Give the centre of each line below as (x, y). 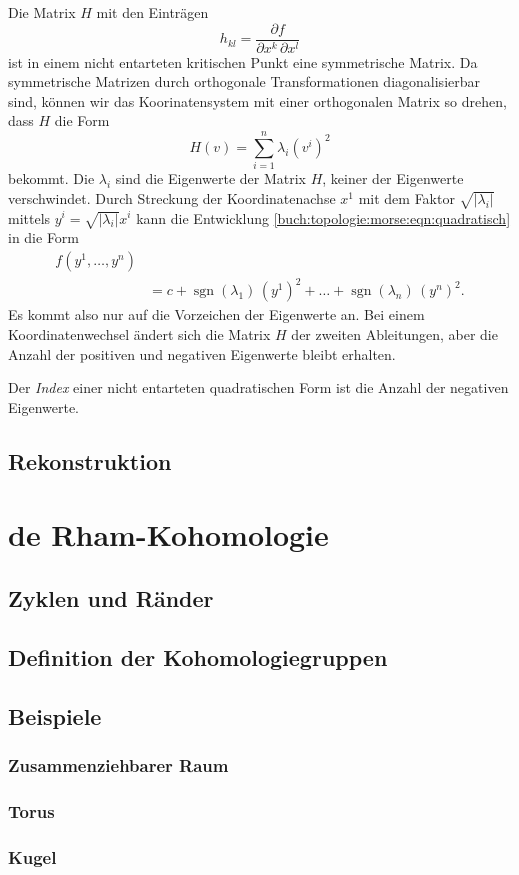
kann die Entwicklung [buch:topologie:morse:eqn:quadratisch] (323, 217)
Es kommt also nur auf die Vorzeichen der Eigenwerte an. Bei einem (216, 314)
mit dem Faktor (406, 197)
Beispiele (55, 715)
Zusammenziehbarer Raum (118, 764)
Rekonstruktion (90, 460)
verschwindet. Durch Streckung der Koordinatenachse (172, 197)
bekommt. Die (51, 178)
